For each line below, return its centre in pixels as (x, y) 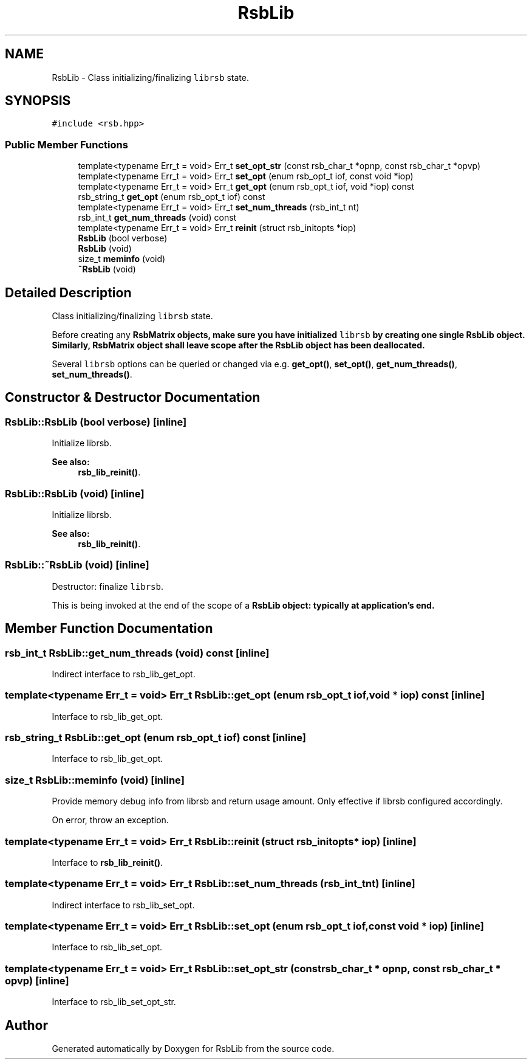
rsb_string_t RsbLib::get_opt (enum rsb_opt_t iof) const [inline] (155, 738)
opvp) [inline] (37, 980)
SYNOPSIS (38, 101)
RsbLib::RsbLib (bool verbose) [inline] (96, 422)
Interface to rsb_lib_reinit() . (107, 862)
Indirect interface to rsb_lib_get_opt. (124, 674)
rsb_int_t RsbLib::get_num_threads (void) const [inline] (137, 653)
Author (26, 1025)
